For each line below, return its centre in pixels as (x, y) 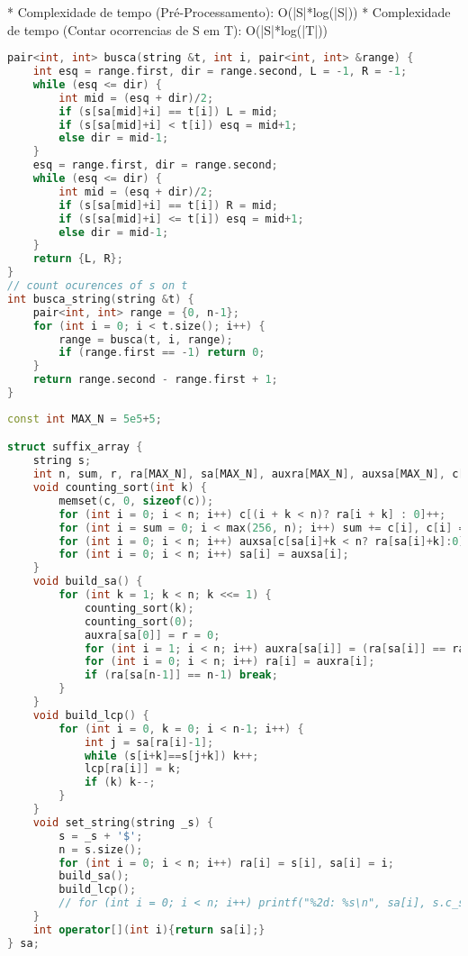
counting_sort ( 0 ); (139, 621)
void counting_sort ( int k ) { (120, 488)
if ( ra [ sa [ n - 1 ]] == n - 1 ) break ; (181, 675)
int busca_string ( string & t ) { (101, 299)
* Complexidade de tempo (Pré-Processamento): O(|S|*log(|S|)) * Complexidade (229, 12)
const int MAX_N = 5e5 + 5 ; (85, 419)
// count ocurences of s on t (98, 286)
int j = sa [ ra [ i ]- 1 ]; (149, 742)
